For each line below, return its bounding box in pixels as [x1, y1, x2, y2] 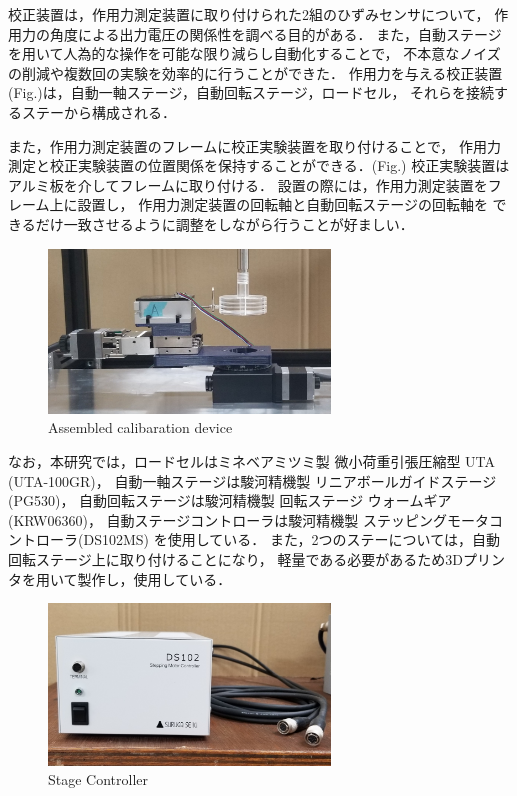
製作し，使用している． [77, 568, 232, 589]
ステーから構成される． [21, 101, 176, 122]
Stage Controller [48, 769, 149, 790]
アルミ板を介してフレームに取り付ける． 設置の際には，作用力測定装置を [8, 174, 488, 195]
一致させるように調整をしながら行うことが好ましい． [63, 213, 414, 234]
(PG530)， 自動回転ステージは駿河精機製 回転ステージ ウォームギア [8, 490, 452, 511]
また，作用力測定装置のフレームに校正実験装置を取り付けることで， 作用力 [8, 135, 501, 156]
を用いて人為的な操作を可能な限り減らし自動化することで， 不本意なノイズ [8, 43, 501, 64]
